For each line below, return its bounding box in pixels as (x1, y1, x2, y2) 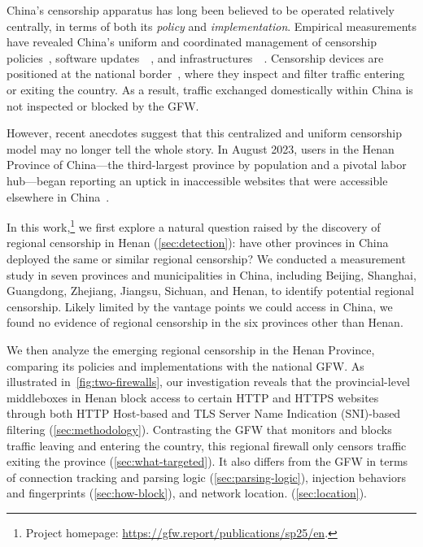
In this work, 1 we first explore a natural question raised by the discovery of (7, 216, 381, 235)
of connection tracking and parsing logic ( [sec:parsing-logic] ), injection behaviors (7, 468, 406, 485)
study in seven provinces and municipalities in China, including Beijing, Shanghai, (7, 266, 416, 283)
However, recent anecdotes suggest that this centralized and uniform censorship (7, 124, 402, 141)
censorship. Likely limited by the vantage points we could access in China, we (7, 297, 393, 315)
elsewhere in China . (7, 188, 110, 205)
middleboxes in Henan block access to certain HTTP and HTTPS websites (7, 389, 379, 406)
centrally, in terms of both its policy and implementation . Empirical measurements (7, 17, 416, 34)
